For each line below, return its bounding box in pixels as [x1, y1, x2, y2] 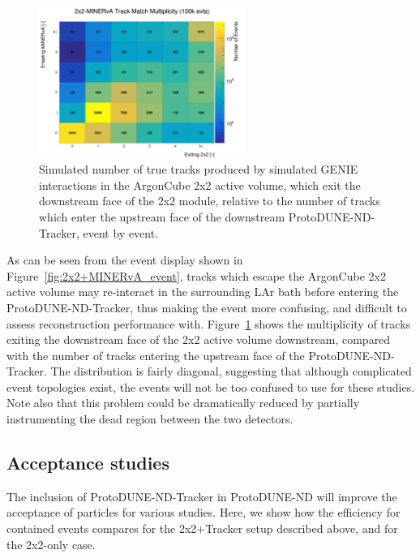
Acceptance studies [6, 450, 169, 475]
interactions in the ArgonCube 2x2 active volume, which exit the [39, 176, 361, 193]
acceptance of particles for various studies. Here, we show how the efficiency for [6, 504, 401, 521]
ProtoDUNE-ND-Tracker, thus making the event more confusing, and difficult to [6, 298, 407, 315]
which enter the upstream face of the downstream [39, 208, 285, 225]
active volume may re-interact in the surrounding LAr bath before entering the [6, 283, 399, 300]
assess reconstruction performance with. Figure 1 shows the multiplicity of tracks [6, 315, 411, 332]
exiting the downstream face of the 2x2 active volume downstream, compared [6, 331, 391, 348]
